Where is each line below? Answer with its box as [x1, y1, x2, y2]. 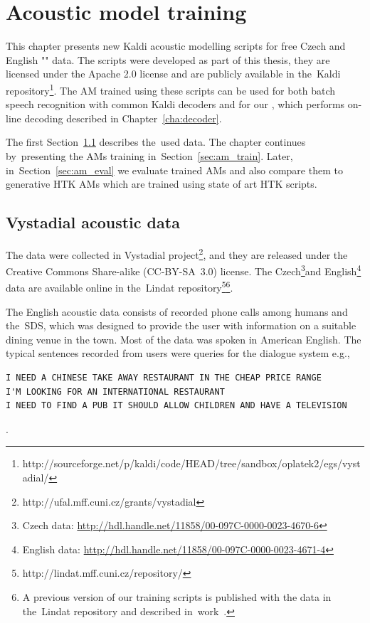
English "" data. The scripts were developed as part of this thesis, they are [6, 52, 330, 67]
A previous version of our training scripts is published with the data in [22, 589, 332, 604]
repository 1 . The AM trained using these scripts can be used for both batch [6, 80, 336, 97]
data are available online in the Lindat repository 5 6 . [6, 278, 233, 295]
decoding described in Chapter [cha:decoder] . [24, 110, 222, 125]
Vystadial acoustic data [6, 211, 180, 233]
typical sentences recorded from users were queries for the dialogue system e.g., [6, 346, 350, 361]
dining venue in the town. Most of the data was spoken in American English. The [6, 331, 361, 346]
